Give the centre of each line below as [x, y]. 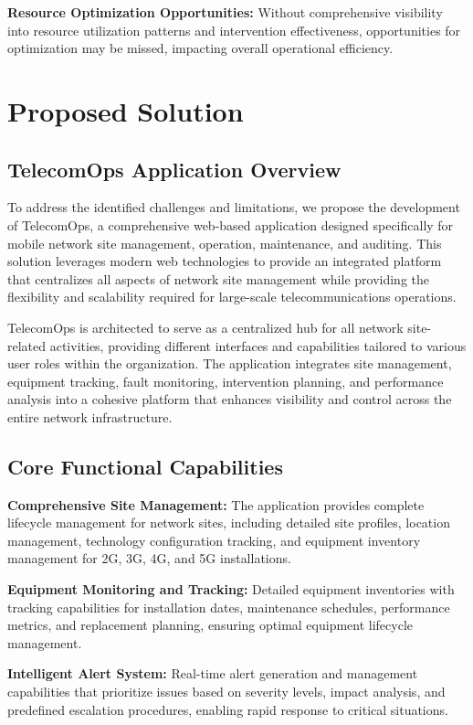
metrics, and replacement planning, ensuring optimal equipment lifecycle [210, 625]
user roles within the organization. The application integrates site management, [230, 363]
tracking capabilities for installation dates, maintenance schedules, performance [229, 607]
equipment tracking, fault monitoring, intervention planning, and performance [226, 381]
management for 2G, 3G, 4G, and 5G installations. [149, 558]
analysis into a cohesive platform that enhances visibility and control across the [230, 399]
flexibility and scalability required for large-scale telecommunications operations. [232, 297]
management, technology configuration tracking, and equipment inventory [214, 540]
